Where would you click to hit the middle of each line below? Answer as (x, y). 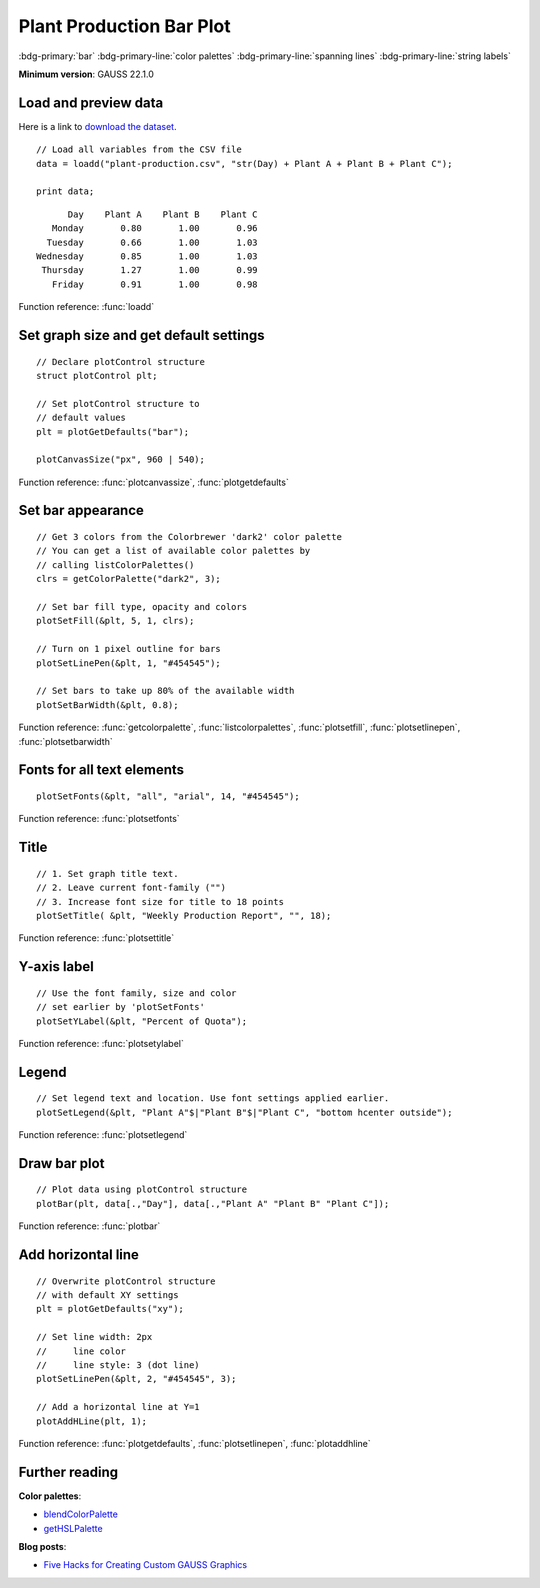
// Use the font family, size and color (136, 993)
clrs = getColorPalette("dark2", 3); (129, 579)
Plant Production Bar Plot (124, 26)
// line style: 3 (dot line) (118, 1365)
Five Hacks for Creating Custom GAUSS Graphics (145, 1565)
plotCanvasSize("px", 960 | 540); (120, 459)
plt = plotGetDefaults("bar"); (113, 431)
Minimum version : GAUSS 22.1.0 (86, 74)
